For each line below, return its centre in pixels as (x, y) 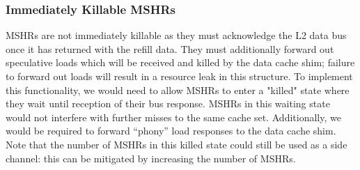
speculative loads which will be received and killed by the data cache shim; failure (180, 62)
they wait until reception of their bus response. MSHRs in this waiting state (168, 103)
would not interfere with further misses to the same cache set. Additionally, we (173, 117)
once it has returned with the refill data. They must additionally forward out (170, 48)
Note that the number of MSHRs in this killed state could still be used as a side (177, 144)
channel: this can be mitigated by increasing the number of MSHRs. (151, 158)
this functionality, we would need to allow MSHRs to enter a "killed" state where (178, 90)
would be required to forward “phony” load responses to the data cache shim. (171, 131)
